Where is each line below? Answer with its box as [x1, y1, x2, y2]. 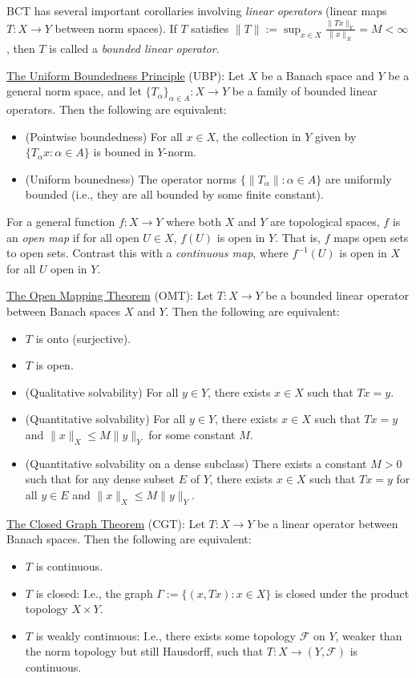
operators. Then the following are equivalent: [6, 101, 227, 118]
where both [166, 213, 222, 230]
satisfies [191, 19, 229, 36]
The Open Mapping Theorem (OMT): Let [6, 287, 214, 304]
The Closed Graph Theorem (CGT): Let [6, 515, 205, 531]
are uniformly [325, 170, 392, 187]
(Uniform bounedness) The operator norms [25, 170, 237, 187]
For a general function [6, 213, 115, 230]
